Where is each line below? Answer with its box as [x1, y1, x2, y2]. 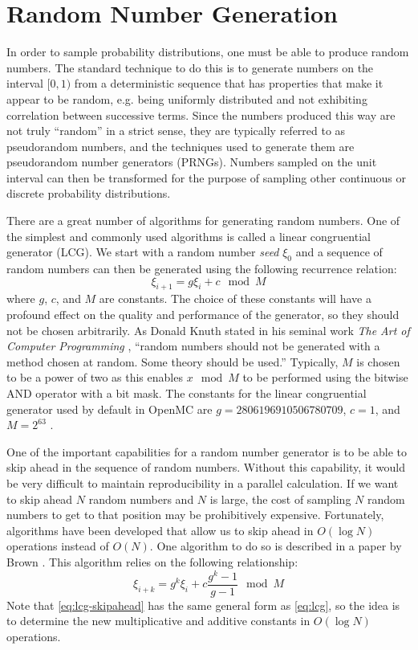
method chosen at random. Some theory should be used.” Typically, [6, 353, 339, 370]
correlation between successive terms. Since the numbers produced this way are [6, 106, 396, 123]
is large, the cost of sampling [209, 490, 351, 507]
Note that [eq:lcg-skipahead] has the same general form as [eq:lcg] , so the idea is [6, 596, 400, 613]
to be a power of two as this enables [6, 369, 183, 386]
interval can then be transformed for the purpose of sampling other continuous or [6, 169, 407, 186]
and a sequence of [295, 243, 383, 260]
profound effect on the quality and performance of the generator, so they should [6, 306, 400, 323]
